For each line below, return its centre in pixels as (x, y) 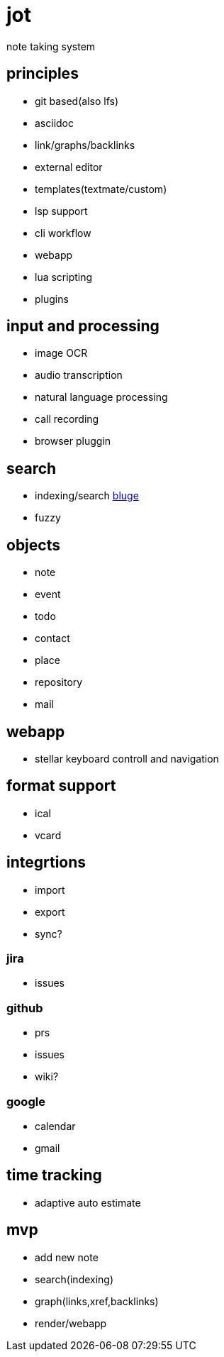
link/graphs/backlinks (85, 145)
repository (59, 682)
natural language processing (101, 397)
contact (52, 638)
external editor (69, 167)
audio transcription (79, 375)
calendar (55, 1126)
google (26, 1101)
